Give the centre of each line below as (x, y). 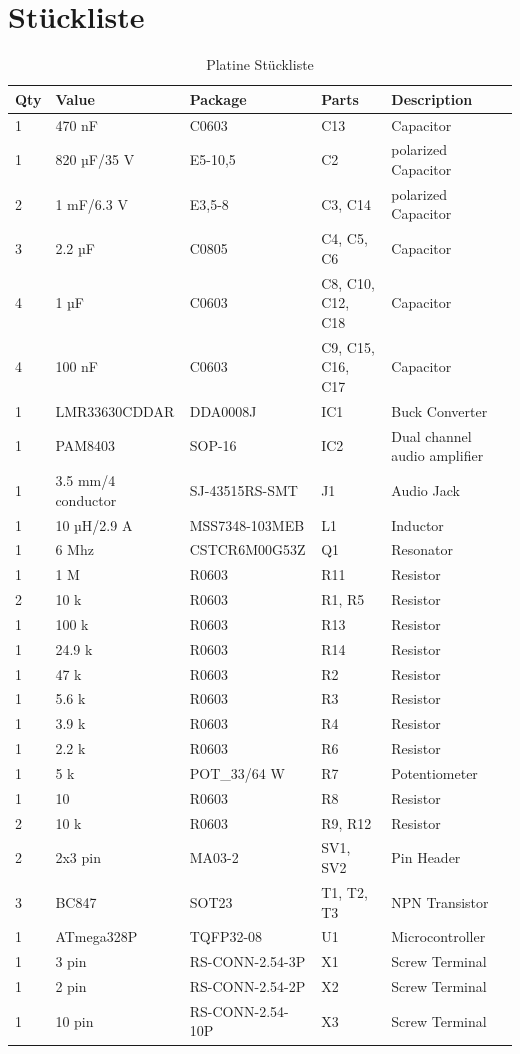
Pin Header (426, 857)
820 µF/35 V (95, 159)
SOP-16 (213, 445)
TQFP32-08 (226, 936)
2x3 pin (78, 857)
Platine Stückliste (260, 64)
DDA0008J (223, 410)
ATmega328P (96, 936)
